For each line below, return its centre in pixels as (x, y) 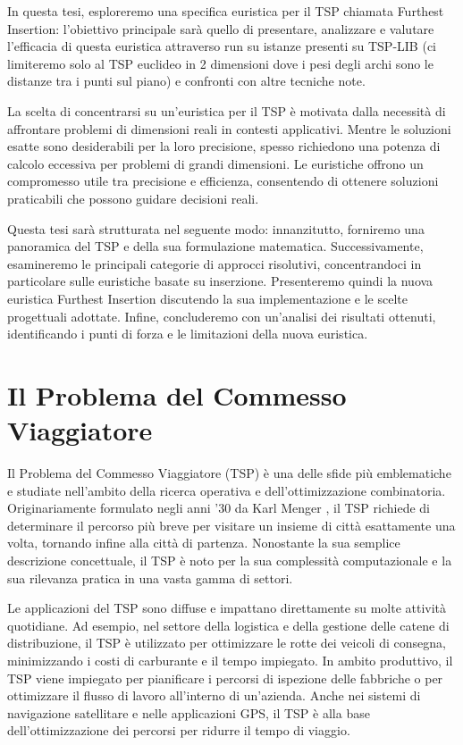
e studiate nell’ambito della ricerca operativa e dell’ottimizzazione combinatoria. (227, 490)
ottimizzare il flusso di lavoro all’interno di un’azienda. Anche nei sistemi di (214, 695)
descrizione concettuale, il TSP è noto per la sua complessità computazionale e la (230, 560)
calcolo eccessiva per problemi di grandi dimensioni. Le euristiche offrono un (215, 163)
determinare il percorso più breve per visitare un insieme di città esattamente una (231, 525)
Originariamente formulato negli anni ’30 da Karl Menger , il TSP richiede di (219, 508)
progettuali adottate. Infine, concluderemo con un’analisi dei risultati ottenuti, (222, 316)
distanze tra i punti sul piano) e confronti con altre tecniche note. (186, 81)
